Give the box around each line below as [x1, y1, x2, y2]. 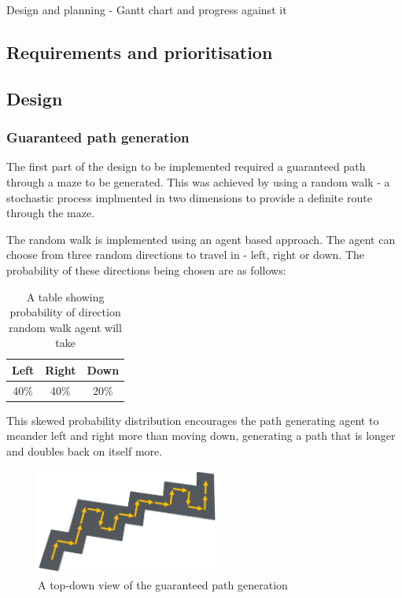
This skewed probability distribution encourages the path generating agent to [6, 412, 379, 428]
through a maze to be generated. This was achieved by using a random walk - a [6, 173, 390, 190]
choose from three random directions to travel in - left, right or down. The [6, 246, 365, 263]
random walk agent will [9, 319, 122, 335]
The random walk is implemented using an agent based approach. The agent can [6, 231, 396, 247]
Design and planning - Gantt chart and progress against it [6, 2, 287, 17]
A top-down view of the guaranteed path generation [38, 577, 288, 593]
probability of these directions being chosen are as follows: [6, 261, 286, 278]
